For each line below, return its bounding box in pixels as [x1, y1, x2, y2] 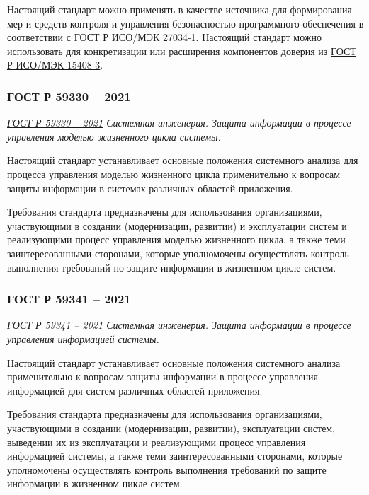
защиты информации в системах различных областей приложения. [7, 180, 293, 195]
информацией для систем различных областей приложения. [7, 383, 263, 397]
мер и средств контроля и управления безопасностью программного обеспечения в [7, 16, 364, 30]
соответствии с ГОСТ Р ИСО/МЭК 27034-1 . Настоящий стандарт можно [7, 30, 322, 45]
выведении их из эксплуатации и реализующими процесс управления [7, 434, 306, 449]
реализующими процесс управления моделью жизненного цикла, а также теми [7, 232, 346, 247]
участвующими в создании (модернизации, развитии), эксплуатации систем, [7, 420, 336, 435]
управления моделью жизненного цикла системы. [7, 129, 221, 144]
